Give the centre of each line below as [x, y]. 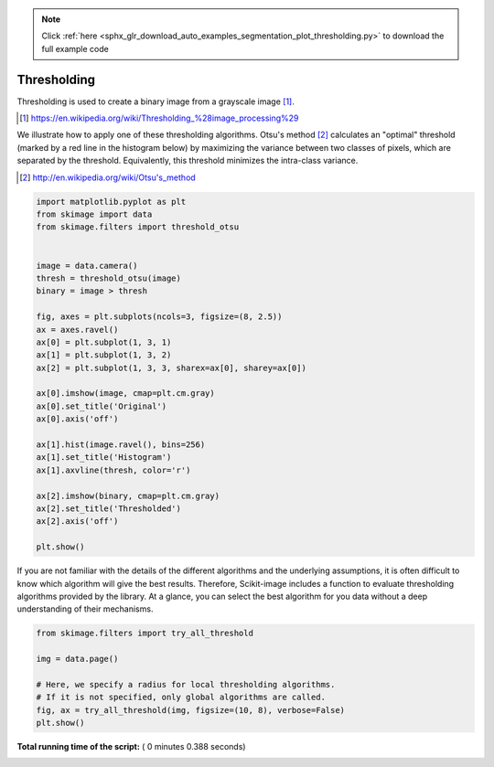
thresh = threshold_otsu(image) [109, 278]
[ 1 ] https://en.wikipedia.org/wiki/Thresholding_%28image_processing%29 [159, 118]
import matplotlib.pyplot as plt [111, 202]
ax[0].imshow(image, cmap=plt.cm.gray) [125, 394]
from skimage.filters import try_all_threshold [145, 634]
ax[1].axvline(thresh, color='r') [113, 470]
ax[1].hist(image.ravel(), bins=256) [121, 445]
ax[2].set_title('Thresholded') [109, 509]
